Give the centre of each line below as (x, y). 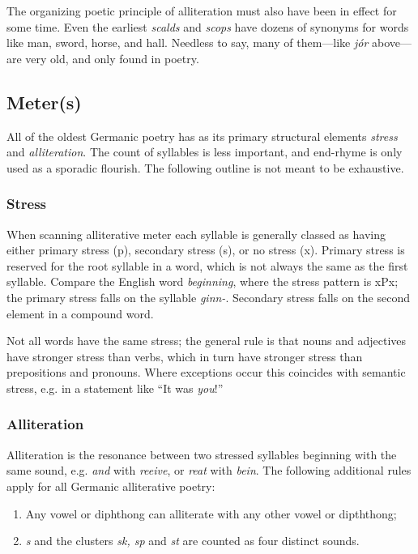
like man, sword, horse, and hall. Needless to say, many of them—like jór (188, 43)
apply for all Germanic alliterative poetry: (111, 486)
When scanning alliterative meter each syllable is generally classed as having (196, 234)
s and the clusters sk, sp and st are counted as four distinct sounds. (192, 541)
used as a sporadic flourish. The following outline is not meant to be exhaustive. (205, 167)
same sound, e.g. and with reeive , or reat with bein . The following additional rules (209, 470)
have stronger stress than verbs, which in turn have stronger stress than (185, 356)
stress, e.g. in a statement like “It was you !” (115, 388)
